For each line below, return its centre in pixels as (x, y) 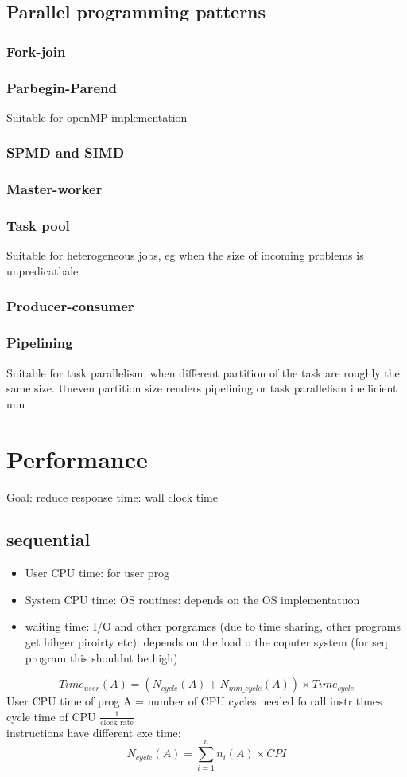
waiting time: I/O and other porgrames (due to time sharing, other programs (213, 626)
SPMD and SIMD (66, 152)
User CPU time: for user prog (97, 573)
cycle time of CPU (51, 716)
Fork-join (36, 51)
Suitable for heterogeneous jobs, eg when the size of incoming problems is (185, 255)
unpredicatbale (43, 270)
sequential (48, 539)
